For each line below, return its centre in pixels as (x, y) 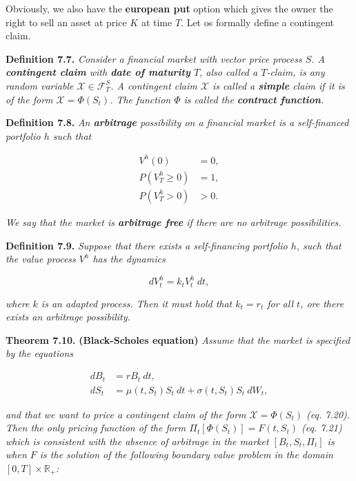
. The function (140, 99)
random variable (40, 85)
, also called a (229, 72)
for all (280, 303)
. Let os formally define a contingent (258, 22)
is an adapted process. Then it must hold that (137, 303)
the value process (41, 259)
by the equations (40, 353)
